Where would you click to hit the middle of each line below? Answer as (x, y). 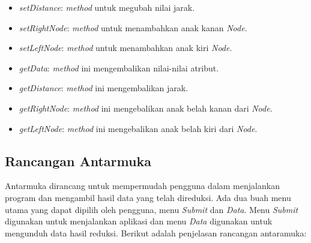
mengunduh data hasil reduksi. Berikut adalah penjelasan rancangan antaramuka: (156, 232)
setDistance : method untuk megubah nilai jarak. (107, 7)
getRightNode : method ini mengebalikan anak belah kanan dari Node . (146, 108)
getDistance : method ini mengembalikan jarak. (104, 88)
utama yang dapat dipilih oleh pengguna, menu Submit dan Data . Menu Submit (152, 209)
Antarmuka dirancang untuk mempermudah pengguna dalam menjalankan (142, 186)
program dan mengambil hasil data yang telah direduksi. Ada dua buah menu (148, 197)
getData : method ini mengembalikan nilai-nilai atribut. (119, 67)
